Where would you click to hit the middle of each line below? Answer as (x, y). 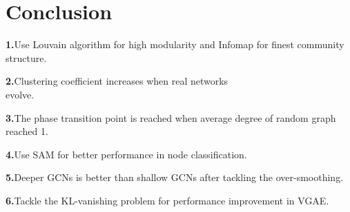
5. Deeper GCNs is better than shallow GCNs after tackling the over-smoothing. (175, 177)
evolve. (20, 94)
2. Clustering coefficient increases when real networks (117, 81)
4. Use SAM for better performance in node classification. (126, 154)
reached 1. (27, 131)
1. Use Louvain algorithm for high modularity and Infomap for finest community (175, 44)
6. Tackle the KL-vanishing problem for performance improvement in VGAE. (167, 200)
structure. (26, 57)
